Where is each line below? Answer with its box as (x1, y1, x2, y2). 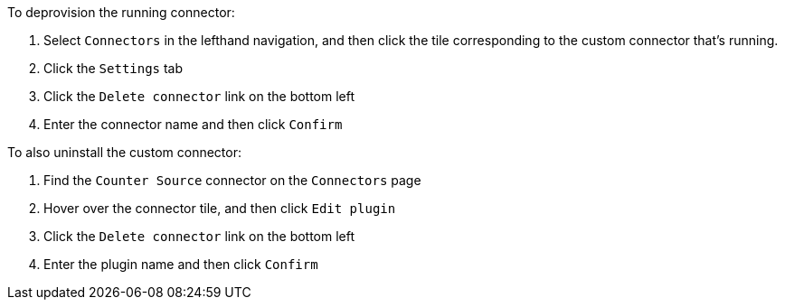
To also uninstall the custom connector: (7, 144, 241, 160)
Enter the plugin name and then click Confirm (43, 256, 318, 272)
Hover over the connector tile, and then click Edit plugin (43, 200, 396, 216)
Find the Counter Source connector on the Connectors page (43, 172, 421, 188)
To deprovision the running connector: (7, 5, 235, 20)
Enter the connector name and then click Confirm (43, 116, 343, 132)
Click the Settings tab (43, 60, 184, 76)
